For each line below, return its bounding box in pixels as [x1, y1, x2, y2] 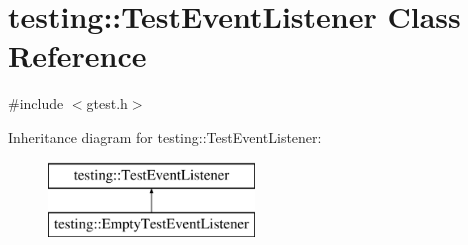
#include [8, 93, 64, 114]
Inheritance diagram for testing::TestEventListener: [8, 126, 322, 147]
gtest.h [86, 93, 128, 114]
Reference [8, 35, 147, 76]
